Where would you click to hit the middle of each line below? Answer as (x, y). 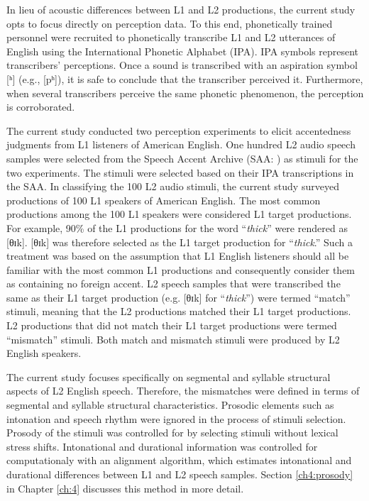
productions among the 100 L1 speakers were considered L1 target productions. (179, 214)
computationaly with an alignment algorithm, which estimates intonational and (179, 460)
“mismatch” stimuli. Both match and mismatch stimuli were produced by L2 (173, 339)
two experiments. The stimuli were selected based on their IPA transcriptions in (180, 172)
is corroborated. (41, 107)
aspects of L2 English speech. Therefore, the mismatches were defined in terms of (183, 391)
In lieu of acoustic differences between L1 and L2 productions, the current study (181, 9)
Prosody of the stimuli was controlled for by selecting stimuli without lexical (172, 433)
